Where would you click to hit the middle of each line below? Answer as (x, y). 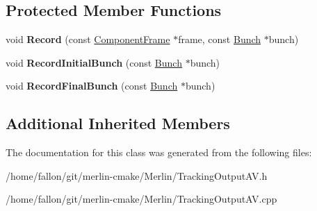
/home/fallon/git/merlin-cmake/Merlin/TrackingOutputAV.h (137, 175)
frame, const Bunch (220, 39)
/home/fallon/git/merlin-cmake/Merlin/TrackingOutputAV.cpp (141, 199)
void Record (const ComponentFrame (88, 39)
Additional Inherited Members (118, 123)
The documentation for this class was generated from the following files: (159, 152)
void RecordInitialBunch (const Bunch (94, 62)
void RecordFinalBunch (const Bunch (92, 86)
